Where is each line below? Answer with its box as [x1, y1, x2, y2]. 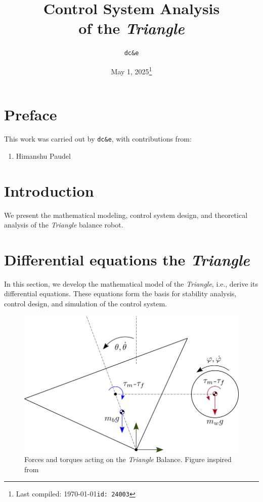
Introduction [4, 180, 94, 201]
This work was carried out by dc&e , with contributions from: [4, 133, 192, 144]
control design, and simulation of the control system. [4, 298, 167, 309]
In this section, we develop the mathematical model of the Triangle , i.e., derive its [4, 278, 258, 289]
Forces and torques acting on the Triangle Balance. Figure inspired [24, 454, 232, 465]
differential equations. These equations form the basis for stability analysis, [4, 288, 237, 299]
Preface [4, 104, 57, 125]
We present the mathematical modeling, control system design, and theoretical [4, 209, 248, 220]
